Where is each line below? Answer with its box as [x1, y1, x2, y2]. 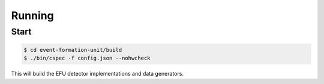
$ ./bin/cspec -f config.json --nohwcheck [23, 55, 151, 62]
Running [11, 9, 54, 22]
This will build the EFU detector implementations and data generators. [11, 70, 184, 77]
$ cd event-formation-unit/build [23, 46, 122, 53]
